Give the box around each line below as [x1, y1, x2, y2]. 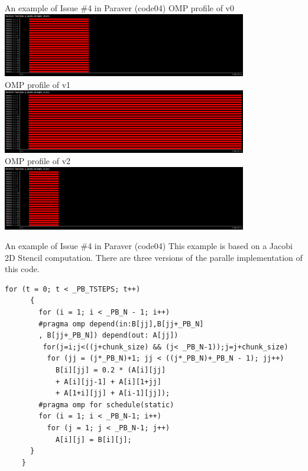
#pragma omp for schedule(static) [38, 400, 174, 409]
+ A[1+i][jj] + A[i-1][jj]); [55, 389, 170, 398]
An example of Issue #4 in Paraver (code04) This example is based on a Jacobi [5, 240, 293, 252]
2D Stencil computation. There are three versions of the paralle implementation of [5, 251, 303, 263]
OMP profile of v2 [5, 155, 71, 167]
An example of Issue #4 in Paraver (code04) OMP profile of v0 [5, 2, 234, 14]
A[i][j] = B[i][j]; [55, 435, 132, 444]
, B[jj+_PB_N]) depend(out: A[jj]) [38, 331, 179, 340]
